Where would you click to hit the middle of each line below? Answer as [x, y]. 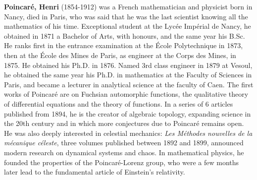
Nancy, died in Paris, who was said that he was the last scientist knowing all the [126, 16]
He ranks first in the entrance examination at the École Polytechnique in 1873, [124, 45]
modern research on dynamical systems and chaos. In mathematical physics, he [124, 152]
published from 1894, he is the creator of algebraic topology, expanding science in [128, 113]
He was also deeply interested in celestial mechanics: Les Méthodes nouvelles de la [128, 133]
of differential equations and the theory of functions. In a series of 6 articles [119, 103]
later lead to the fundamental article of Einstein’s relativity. [95, 172]
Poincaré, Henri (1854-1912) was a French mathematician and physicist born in [128, 6]
